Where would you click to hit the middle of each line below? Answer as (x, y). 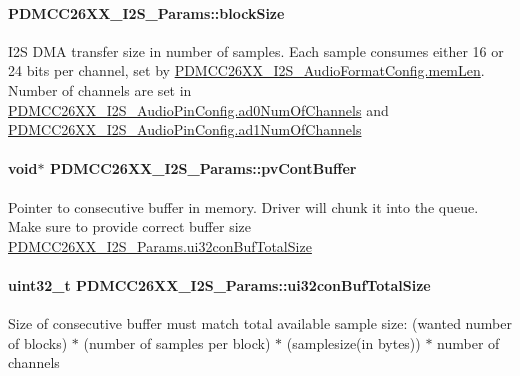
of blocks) (38, 342)
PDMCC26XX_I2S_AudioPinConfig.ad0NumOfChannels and (198, 109)
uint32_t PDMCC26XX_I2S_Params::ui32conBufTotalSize (219, 284)
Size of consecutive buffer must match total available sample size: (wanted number (260, 323)
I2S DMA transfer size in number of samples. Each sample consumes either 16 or (256, 50)
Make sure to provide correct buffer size (129, 226)
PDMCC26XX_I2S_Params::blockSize (146, 12)
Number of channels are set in (100, 89)
